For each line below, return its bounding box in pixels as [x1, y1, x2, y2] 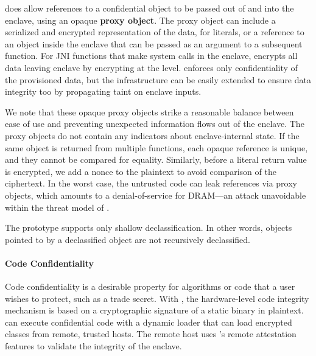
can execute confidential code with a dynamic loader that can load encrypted [5, 315, 292, 328]
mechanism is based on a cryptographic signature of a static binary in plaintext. [5, 304, 304, 317]
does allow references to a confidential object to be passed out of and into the [5, 2, 294, 14]
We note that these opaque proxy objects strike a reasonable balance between [5, 105, 294, 118]
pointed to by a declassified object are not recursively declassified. [5, 233, 250, 245]
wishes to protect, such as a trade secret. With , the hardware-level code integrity [5, 292, 309, 304]
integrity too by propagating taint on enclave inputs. [5, 85, 202, 98]
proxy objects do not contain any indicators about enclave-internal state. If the [5, 129, 300, 142]
